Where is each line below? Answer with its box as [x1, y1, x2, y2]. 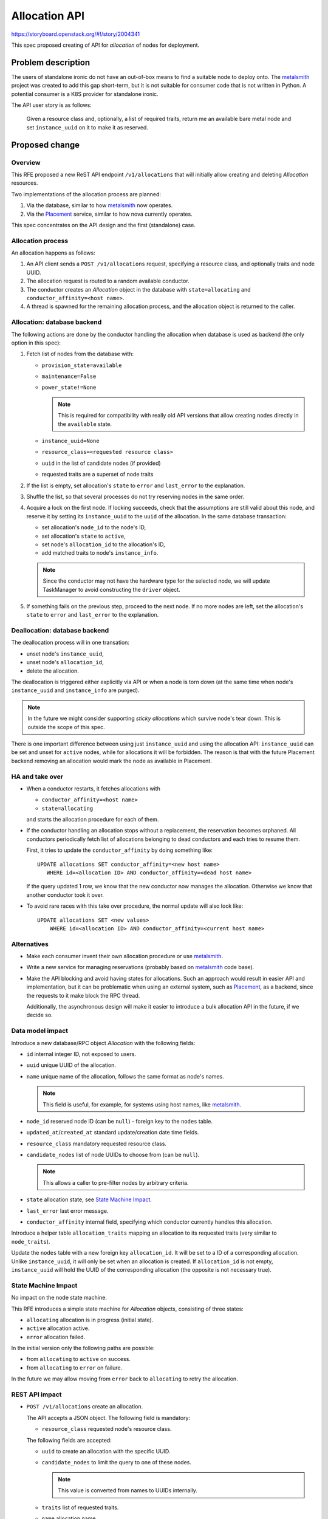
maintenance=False [41, 373, 97, 380]
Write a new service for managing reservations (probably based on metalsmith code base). [26, 964, 255, 971]
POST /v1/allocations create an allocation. [26, 1403, 143, 1410]
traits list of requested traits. [41, 1504, 119, 1511]
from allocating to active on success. [26, 1356, 131, 1363]
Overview [11, 158, 41, 166]
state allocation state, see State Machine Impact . [26, 1196, 152, 1203]
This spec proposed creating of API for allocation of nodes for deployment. [11, 41, 200, 49]
